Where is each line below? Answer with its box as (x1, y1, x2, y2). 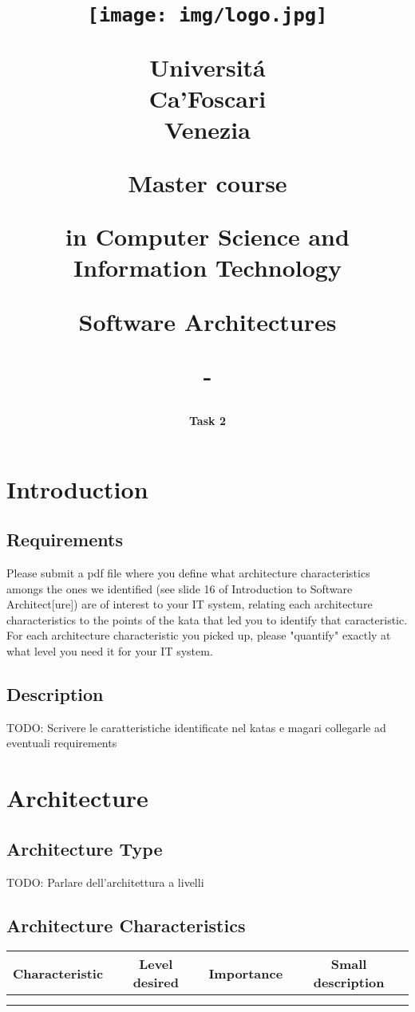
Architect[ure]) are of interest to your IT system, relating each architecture (6, 596, 373, 612)
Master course (128, 167, 287, 199)
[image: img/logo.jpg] (87, 4, 328, 27)
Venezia (164, 112, 251, 145)
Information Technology (73, 251, 342, 284)
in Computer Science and (65, 220, 350, 253)
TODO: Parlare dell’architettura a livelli (6, 873, 204, 890)
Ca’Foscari (148, 81, 267, 114)
